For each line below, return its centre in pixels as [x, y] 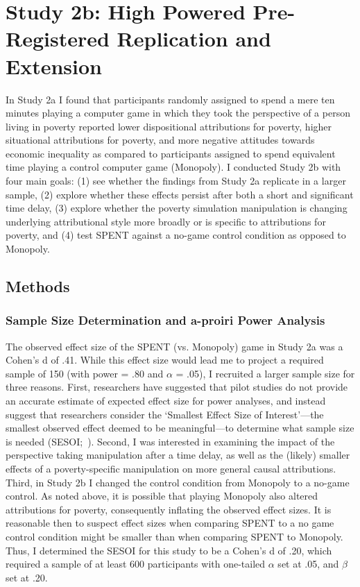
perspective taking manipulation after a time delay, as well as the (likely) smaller [178, 455]
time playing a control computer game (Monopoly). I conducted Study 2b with [173, 167]
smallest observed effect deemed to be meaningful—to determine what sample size [180, 428]
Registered [58, 39]
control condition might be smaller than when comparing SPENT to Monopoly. [174, 536]
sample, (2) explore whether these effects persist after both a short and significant [180, 194]
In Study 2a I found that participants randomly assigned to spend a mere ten [170, 99]
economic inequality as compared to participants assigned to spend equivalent [171, 153]
